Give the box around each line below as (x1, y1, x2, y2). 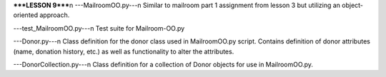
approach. (39, 11, 70, 19)
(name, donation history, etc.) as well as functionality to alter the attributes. (13, 47, 234, 56)
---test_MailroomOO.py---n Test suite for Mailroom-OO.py (13, 24, 185, 32)
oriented (13, 11, 39, 19)
